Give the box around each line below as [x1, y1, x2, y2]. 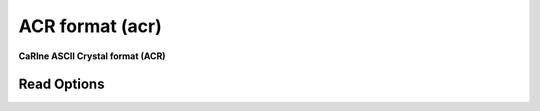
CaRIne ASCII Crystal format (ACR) [18, 50, 166, 62]
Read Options [18, 76, 105, 93]
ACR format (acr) [18, 15, 162, 37]
